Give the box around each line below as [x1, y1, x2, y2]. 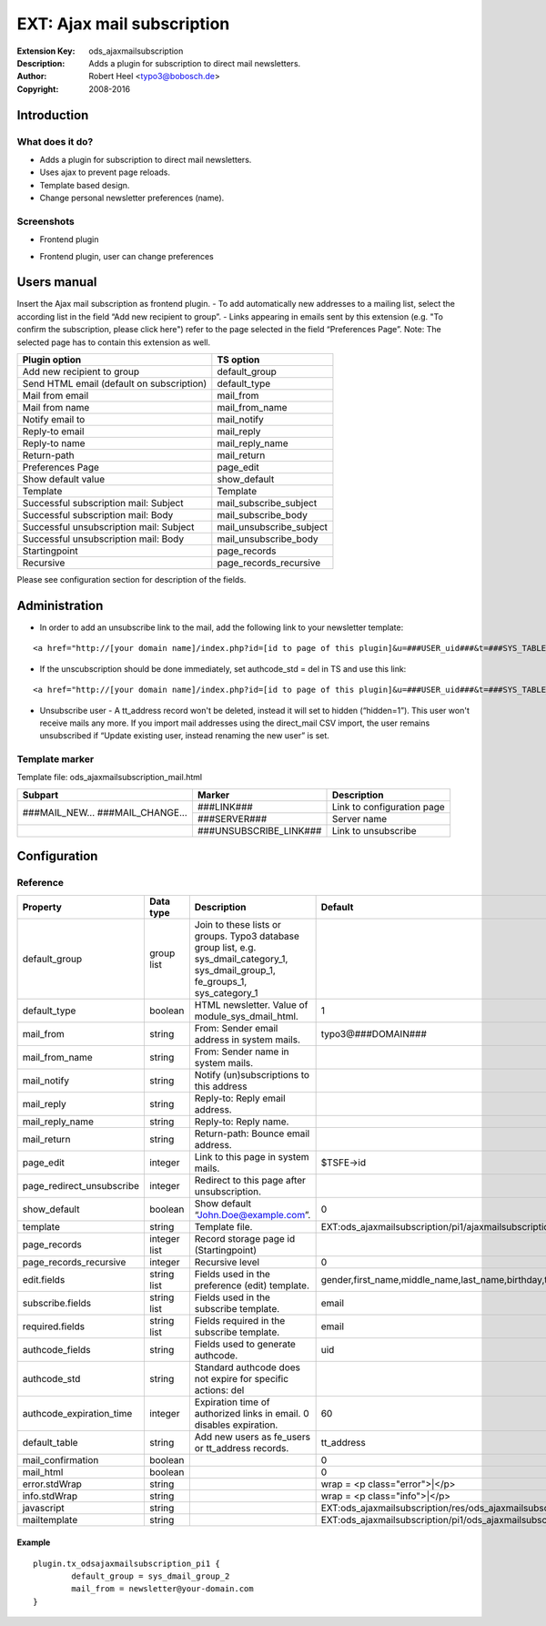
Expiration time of [194, 1396, 270, 1408]
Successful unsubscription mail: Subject [22, 521, 195, 534]
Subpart [22, 788, 59, 801]
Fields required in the [194, 1314, 286, 1326]
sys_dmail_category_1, [194, 952, 288, 965]
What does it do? [16, 135, 94, 147]
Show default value [22, 473, 106, 486]
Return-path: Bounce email [194, 1127, 310, 1140]
